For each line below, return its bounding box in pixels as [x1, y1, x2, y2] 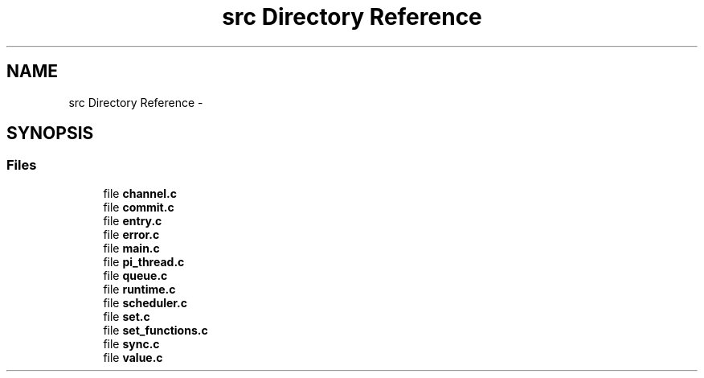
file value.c [103, 350, 163, 364]
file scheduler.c [103, 295, 188, 310]
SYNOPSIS [6, 123, 94, 144]
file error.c [103, 227, 160, 241]
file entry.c [103, 213, 162, 228]
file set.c [103, 309, 150, 323]
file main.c [103, 240, 160, 255]
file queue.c [103, 268, 168, 282]
